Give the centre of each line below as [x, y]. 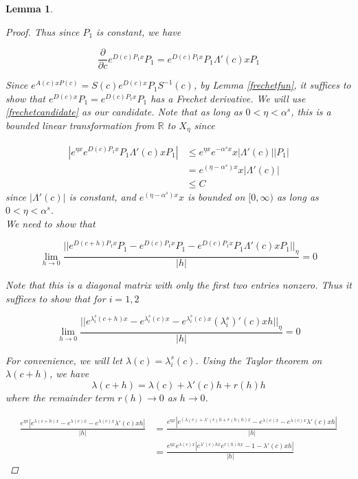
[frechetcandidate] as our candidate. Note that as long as [124, 112]
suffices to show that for [56, 298]
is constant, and [102, 196]
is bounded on [216, 196]
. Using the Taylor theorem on [259, 360]
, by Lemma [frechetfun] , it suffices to [272, 85]
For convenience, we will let [64, 360]
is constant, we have [139, 31]
